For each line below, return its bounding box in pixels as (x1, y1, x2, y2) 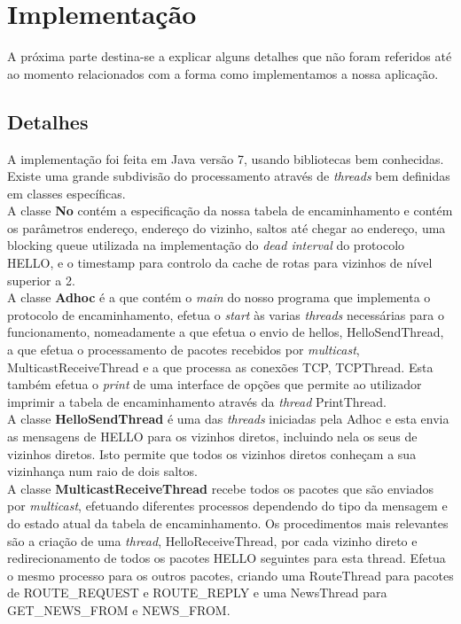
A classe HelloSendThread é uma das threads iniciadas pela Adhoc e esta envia (7, 409, 449, 428)
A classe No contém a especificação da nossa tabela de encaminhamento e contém (7, 201, 453, 220)
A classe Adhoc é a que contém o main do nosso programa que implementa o (7, 288, 431, 307)
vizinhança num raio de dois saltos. (7, 462, 198, 480)
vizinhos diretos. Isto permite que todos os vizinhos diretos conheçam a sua (7, 444, 417, 463)
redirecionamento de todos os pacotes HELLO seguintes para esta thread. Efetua (7, 549, 446, 567)
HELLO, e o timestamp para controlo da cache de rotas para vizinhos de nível (7, 253, 433, 272)
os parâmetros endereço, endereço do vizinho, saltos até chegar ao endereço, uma (7, 218, 446, 237)
